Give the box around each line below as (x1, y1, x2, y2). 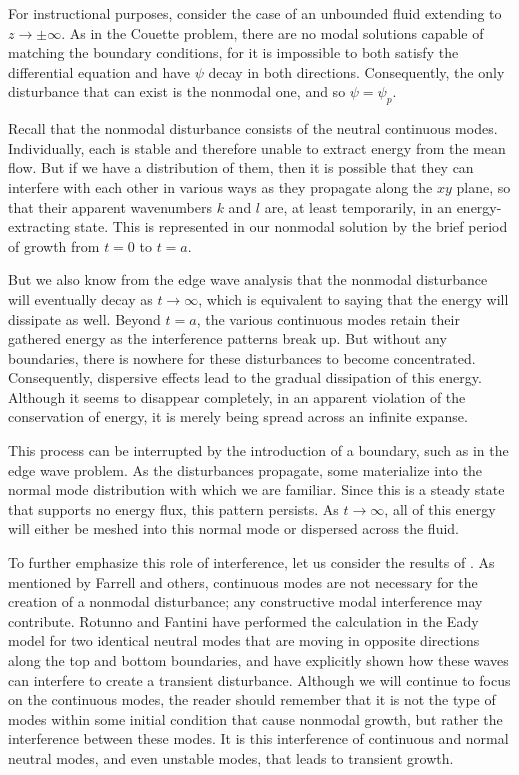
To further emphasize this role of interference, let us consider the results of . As (8, 552, 495, 573)
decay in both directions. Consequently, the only (208, 61, 505, 82)
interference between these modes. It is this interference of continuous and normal (8, 728, 509, 749)
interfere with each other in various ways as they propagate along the (8, 176, 433, 197)
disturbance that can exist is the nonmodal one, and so (8, 81, 346, 102)
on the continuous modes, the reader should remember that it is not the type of (8, 689, 496, 710)
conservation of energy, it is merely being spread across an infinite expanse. (8, 406, 468, 427)
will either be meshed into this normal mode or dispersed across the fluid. (8, 518, 459, 539)
